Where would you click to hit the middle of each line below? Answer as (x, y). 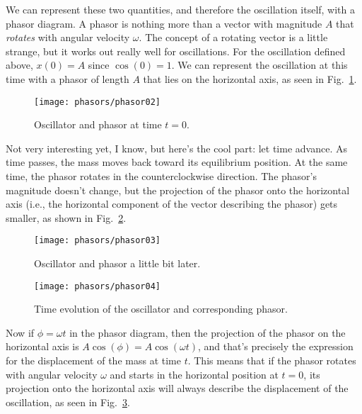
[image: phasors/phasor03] (97, 241)
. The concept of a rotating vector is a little (233, 37)
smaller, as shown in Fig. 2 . (66, 217)
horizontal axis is (42, 346)
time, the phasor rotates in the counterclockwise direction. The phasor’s (162, 176)
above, (19, 65)
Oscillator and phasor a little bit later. (117, 263)
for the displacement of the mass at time (93, 360)
